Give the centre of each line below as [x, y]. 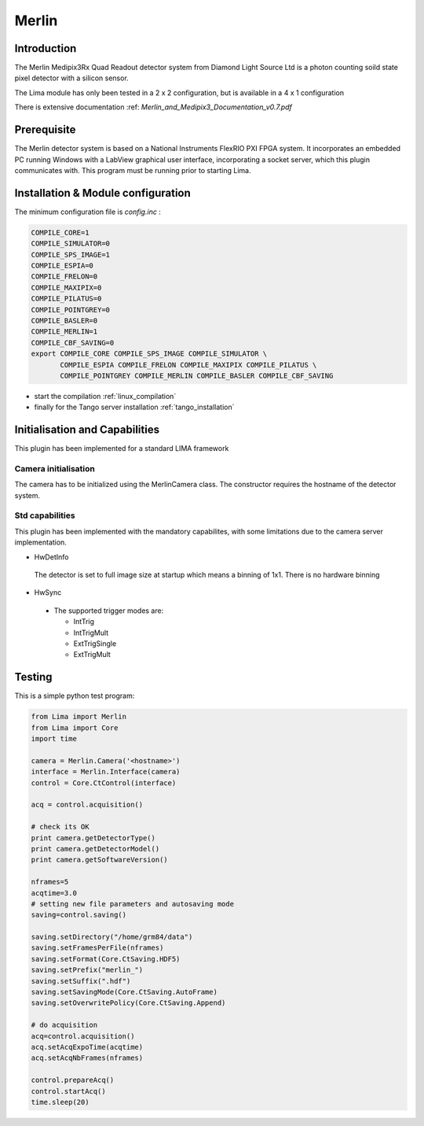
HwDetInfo [51, 557]
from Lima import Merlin [79, 717]
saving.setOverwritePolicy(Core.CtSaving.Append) [128, 1003]
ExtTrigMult [92, 655]
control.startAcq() [68, 1091]
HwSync [48, 593]
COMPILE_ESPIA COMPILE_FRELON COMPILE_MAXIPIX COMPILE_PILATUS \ [188, 365]
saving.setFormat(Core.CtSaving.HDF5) [106, 959]
